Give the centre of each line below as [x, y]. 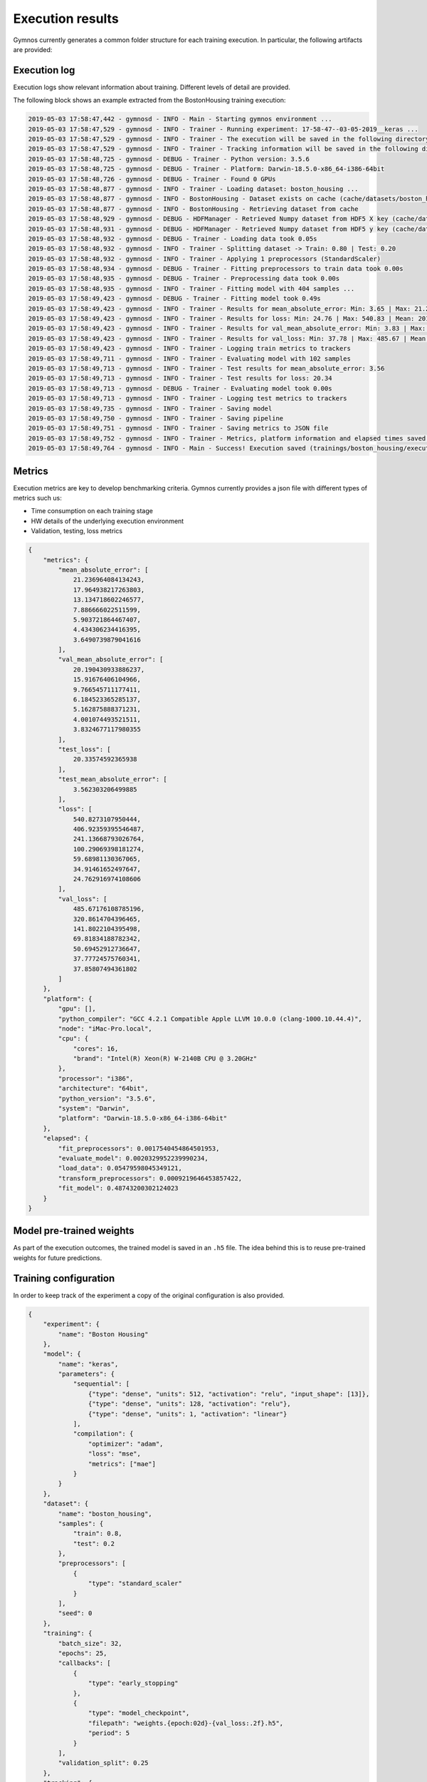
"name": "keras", [88, 1364]
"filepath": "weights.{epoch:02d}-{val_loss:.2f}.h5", [186, 1723]
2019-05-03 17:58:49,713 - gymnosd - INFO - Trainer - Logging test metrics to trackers [188, 398]
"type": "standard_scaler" [135, 1583]
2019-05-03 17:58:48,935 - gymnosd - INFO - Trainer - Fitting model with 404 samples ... [191, 288]
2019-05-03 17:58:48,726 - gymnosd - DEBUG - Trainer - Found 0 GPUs [152, 179]
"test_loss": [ [85, 749]
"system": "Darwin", [94, 1109]
